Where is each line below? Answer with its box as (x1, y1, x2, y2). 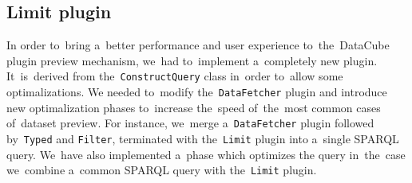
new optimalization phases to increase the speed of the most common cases (6, 99, 381, 115)
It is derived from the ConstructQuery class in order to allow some (6, 68, 343, 84)
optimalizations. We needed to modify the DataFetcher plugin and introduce (6, 84, 387, 100)
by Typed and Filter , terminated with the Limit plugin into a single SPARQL (6, 130, 399, 146)
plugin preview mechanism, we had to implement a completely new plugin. (6, 52, 378, 68)
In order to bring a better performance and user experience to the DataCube (6, 37, 390, 53)
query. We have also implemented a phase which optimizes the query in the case (6, 146, 406, 162)
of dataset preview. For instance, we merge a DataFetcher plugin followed (6, 115, 374, 131)
